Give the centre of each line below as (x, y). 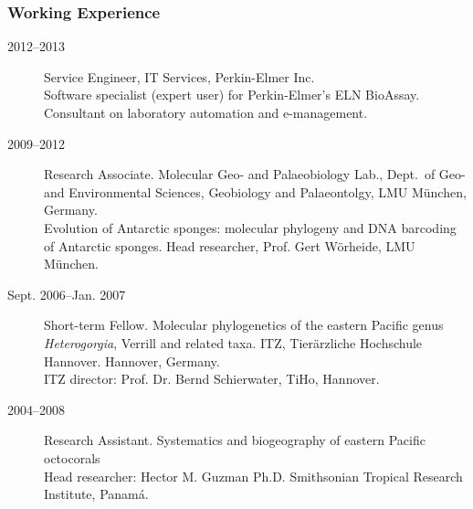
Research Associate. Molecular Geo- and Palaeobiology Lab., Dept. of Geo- (255, 174)
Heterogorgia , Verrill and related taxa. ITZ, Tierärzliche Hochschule (233, 342)
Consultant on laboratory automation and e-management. (206, 112)
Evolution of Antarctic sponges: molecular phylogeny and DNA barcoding (250, 227)
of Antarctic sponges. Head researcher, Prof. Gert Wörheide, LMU (230, 245)
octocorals (72, 457)
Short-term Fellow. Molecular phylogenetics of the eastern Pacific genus (244, 325)
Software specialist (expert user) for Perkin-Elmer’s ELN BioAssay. (232, 95)
